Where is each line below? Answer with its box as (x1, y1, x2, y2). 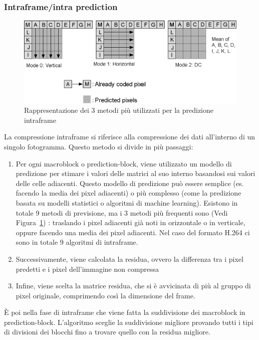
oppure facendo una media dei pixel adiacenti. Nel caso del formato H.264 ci (16, 227, 250, 237)
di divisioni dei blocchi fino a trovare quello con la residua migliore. (4, 326, 210, 337)
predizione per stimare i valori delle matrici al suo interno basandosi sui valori (16, 168, 255, 179)
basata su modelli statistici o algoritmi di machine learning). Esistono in (16, 197, 238, 208)
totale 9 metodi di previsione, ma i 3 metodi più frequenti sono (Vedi (16, 207, 228, 218)
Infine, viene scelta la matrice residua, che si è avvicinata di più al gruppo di (16, 280, 251, 291)
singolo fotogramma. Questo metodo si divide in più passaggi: (4, 141, 193, 151)
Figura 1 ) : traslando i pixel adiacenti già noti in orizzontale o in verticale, (16, 217, 245, 228)
